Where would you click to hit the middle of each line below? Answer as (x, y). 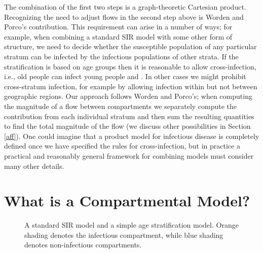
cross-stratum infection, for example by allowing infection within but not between (131, 86)
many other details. (34, 166)
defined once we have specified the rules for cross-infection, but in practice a (122, 146)
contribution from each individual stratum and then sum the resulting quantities (129, 116)
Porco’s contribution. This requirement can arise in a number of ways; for (118, 27)
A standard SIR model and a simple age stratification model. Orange (131, 225)
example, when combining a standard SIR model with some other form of (118, 36)
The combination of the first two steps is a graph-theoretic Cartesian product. (125, 7)
